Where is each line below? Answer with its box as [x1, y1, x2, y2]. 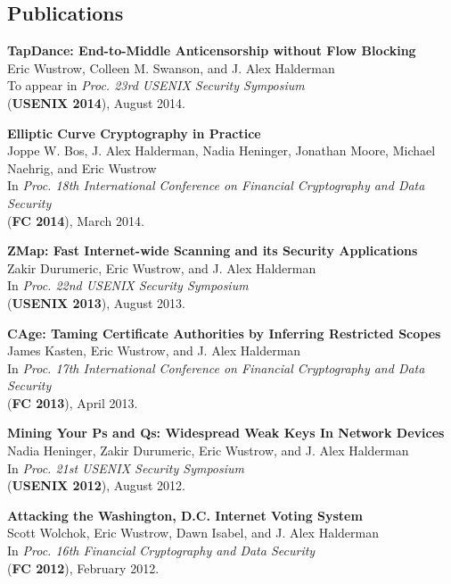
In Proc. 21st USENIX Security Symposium [7, 458, 244, 477]
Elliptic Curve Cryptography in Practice [7, 123, 261, 142]
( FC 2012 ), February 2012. [7, 558, 160, 577]
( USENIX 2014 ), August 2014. [7, 93, 186, 112]
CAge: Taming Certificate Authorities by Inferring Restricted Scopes [7, 323, 441, 342]
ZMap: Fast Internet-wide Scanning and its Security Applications [7, 241, 418, 260]
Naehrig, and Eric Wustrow [7, 158, 157, 177]
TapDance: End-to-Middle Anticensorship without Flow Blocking [7, 41, 416, 60]
